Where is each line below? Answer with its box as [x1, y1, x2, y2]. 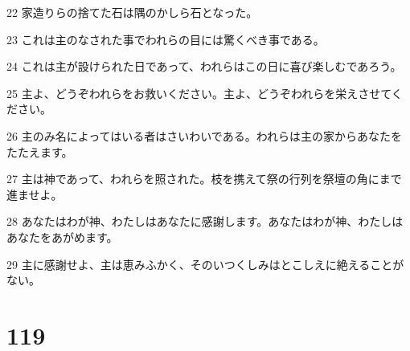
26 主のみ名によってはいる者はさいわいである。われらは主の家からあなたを [6, 127, 402, 144]
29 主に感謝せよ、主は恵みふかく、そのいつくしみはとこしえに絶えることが [6, 255, 404, 272]
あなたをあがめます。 [6, 228, 118, 245]
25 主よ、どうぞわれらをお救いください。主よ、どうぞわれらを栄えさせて [6, 84, 392, 101]
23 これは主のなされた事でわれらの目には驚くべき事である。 [6, 31, 325, 47]
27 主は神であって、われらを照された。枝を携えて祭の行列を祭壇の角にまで [6, 170, 402, 187]
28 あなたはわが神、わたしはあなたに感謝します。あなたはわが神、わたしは [6, 213, 404, 230]
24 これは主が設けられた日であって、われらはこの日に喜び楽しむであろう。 [6, 58, 402, 75]
